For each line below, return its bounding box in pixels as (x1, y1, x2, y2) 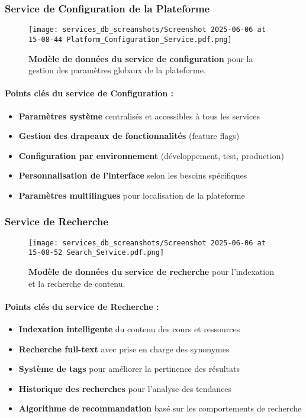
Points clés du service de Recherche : (5, 300, 159, 312)
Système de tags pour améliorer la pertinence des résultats (18, 362, 240, 375)
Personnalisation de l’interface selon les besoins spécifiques (18, 169, 247, 182)
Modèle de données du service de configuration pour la (28, 52, 253, 64)
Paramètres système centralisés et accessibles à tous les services (18, 109, 260, 122)
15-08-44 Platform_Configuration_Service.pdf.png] (28, 35, 232, 44)
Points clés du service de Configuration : (5, 87, 174, 99)
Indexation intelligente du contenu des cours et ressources (18, 323, 240, 335)
